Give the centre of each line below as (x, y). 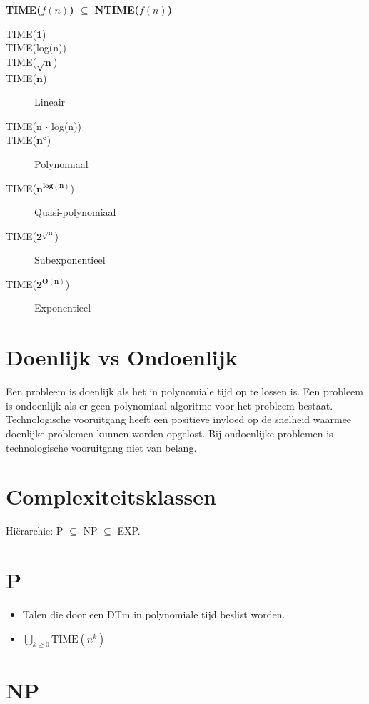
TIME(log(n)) (36, 48)
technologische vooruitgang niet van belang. (101, 447)
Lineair (50, 102)
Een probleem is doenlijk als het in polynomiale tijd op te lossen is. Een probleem (184, 391)
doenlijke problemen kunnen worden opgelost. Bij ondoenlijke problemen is (170, 433)
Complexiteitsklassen (111, 496)
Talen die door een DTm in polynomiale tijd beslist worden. (154, 614)
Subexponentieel (70, 260)
